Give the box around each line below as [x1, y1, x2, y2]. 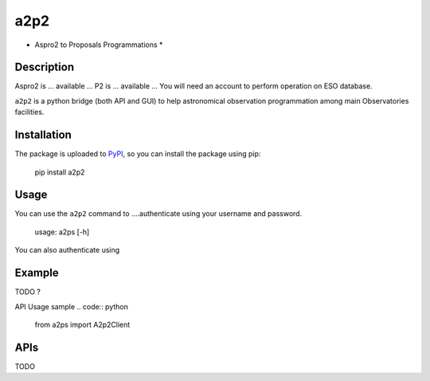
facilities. [14, 108, 45, 117]
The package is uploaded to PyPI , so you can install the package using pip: [14, 149, 261, 159]
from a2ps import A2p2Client [34, 320, 131, 329]
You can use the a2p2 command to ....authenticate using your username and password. [14, 209, 303, 218]
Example [14, 266, 59, 280]
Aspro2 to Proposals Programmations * [34, 40, 163, 49]
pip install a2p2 [34, 167, 85, 177]
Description [14, 61, 75, 74]
